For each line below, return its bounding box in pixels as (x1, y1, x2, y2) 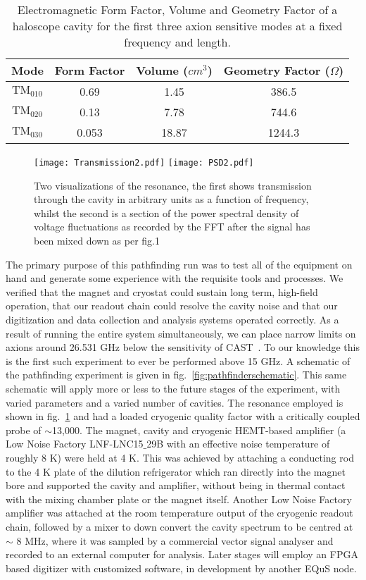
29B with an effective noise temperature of (146, 436, 330, 451)
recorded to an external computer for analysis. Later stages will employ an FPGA (6, 547, 358, 562)
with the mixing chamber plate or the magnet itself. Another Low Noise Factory (6, 491, 352, 506)
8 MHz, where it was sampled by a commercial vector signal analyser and (16, 533, 334, 548)
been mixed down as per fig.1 (34, 233, 160, 248)
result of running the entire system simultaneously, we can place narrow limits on (6, 326, 356, 340)
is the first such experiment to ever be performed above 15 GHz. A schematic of (6, 353, 351, 368)
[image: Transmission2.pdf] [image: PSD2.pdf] (34, 158, 254, 168)
